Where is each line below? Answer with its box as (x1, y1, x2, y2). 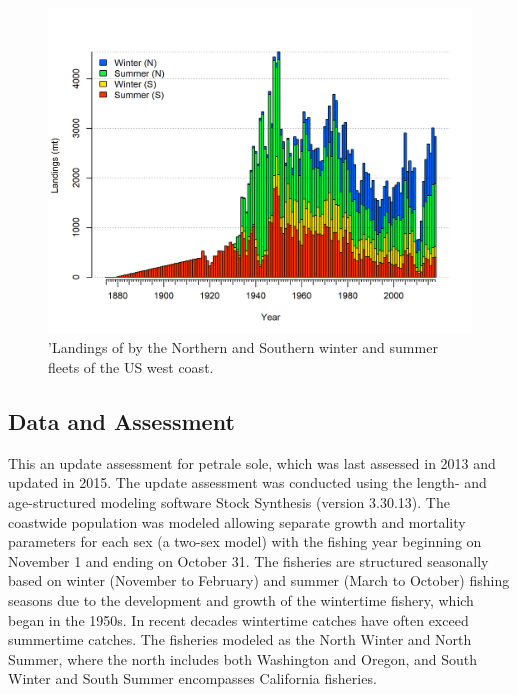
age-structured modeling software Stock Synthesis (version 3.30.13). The (8, 492, 450, 513)
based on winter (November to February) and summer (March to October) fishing (8, 570, 510, 591)
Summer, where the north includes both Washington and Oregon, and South (8, 648, 477, 669)
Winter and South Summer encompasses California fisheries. (8, 668, 377, 689)
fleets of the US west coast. (48, 357, 214, 378)
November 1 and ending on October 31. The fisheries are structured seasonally (8, 550, 489, 571)
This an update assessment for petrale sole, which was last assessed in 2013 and (8, 452, 496, 473)
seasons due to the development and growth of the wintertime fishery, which (8, 590, 474, 610)
